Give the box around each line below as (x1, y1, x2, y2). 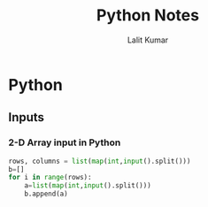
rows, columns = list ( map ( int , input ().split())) (8, 157, 191, 165)
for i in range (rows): (8, 173, 92, 182)
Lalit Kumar (127, 34, 169, 45)
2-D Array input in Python (8, 136, 121, 149)
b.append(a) (24, 189, 68, 199)
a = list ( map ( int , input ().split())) (24, 181, 151, 190)
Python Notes (96, 5, 200, 26)
